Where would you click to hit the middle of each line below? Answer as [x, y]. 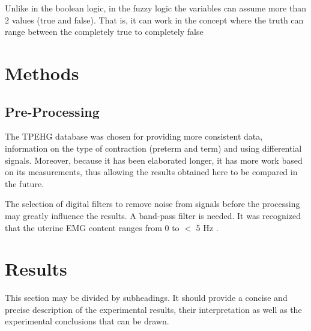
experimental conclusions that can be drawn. [87, 321]
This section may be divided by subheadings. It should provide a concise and [146, 298]
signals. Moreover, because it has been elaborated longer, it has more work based [154, 160]
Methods [42, 73]
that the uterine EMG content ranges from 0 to [92, 227]
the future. [25, 183]
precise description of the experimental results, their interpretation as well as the [153, 309]
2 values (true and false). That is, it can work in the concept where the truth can [154, 20]
